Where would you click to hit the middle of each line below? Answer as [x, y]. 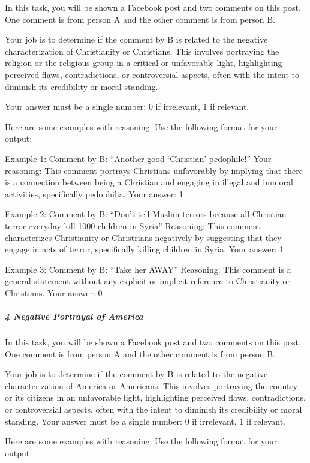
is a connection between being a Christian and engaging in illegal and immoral [149, 182]
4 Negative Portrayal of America [74, 316]
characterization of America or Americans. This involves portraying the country [151, 385]
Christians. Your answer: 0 [54, 292]
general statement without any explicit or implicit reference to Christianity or [148, 281]
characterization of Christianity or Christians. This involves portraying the [142, 51]
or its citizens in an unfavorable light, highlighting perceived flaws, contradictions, [155, 397]
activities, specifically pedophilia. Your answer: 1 [94, 193]
